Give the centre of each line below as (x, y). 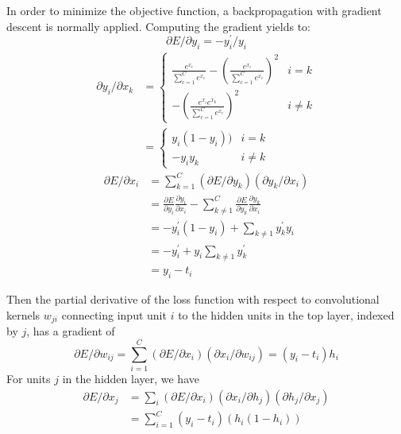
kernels (23, 314)
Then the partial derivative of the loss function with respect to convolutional (193, 299)
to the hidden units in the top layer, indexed (286, 314)
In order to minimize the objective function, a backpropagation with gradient (194, 10)
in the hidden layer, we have (131, 378)
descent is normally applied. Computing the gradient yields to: (158, 26)
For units (29, 378)
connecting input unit (114, 314)
